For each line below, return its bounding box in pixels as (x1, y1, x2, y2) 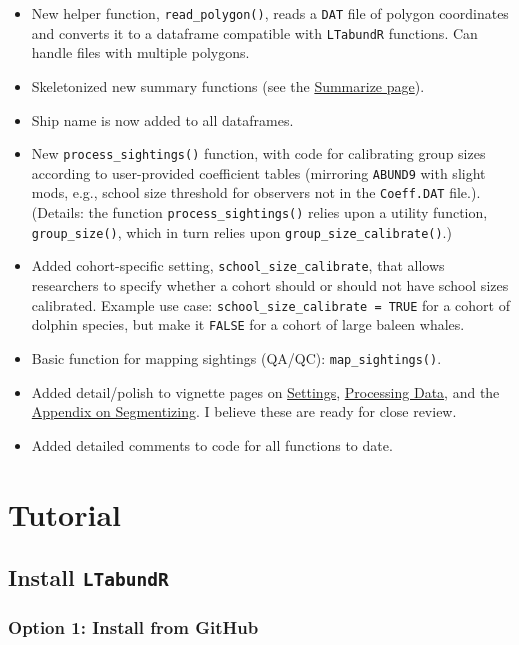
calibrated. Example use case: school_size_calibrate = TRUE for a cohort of (31, 294, 510, 315)
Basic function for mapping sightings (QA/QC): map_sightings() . (31, 347, 442, 368)
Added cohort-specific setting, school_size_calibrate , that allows (31, 255, 445, 276)
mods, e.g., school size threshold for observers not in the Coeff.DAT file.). (31, 182, 481, 203)
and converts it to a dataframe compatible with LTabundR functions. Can (31, 22, 478, 43)
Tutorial (8, 493, 122, 534)
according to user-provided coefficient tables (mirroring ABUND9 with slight (31, 162, 486, 183)
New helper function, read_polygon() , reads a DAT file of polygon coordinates (31, 3, 509, 23)
